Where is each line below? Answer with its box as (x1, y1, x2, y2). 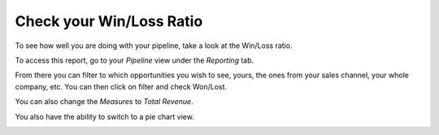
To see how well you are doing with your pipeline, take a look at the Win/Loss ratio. (15, 41, 293, 50)
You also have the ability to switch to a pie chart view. (15, 111, 194, 121)
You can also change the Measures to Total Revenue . (15, 97, 194, 107)
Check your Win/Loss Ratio (15, 12, 203, 30)
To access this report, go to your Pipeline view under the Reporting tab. (15, 55, 254, 65)
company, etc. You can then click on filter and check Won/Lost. (15, 81, 228, 91)
